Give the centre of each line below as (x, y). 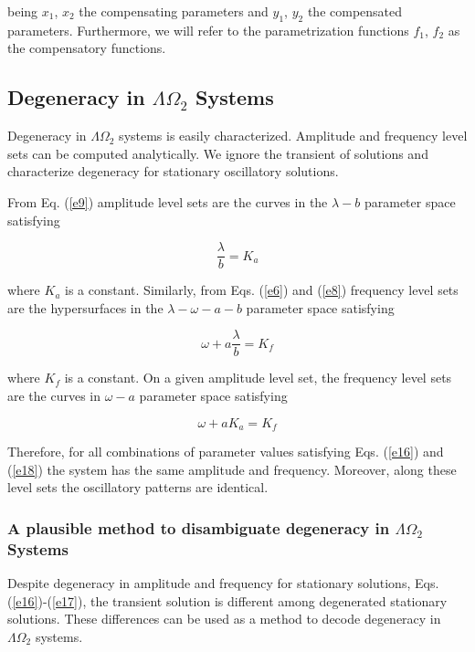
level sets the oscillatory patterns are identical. (138, 487)
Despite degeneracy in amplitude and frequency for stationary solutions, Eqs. (223, 583)
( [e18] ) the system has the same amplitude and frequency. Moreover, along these (232, 469)
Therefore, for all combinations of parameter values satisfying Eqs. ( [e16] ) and (226, 452)
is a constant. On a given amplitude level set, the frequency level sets (258, 378)
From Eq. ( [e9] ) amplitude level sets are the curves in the (168, 201)
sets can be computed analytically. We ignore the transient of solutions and (218, 153)
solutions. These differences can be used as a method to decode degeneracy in (224, 619)
